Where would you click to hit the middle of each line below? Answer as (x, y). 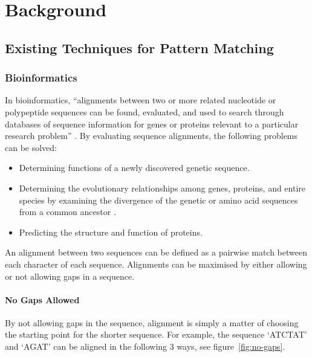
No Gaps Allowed (42, 299)
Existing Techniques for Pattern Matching (139, 47)
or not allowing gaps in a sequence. (70, 276)
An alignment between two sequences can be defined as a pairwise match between (156, 252)
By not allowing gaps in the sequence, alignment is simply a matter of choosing (152, 322)
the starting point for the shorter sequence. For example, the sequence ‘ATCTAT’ (156, 334)
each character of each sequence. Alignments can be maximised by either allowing (156, 264)
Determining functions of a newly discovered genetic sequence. (134, 168)
